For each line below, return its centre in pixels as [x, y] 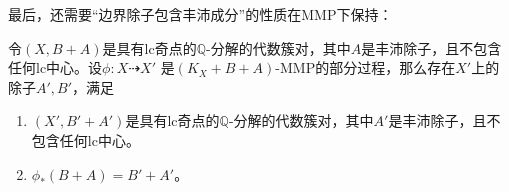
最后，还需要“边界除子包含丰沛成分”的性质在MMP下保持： [200, 14]
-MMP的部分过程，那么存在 [365, 67]
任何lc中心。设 [55, 67]
